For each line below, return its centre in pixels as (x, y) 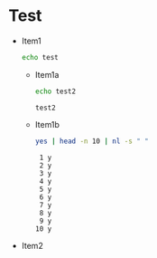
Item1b (47, 124)
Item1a (47, 74)
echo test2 (55, 91)
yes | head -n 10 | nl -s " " (92, 141)
